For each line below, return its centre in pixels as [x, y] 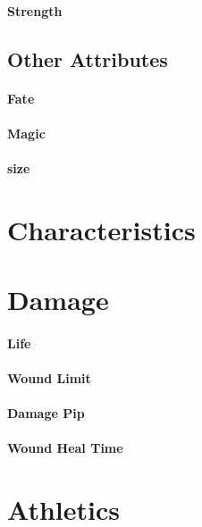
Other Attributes [88, 59]
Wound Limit [49, 378]
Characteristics [101, 229]
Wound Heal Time [65, 448]
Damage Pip [46, 413]
